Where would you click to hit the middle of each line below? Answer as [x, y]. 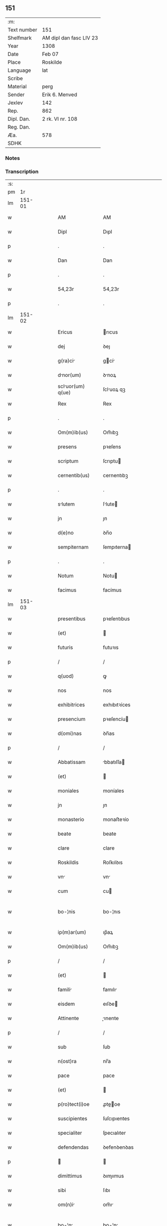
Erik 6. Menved [60, 94]
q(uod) [66, 676]
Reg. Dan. [19, 127]
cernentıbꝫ [115, 476]
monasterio [71, 820]
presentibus [72, 619]
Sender [16, 94]
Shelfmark [20, 38]
